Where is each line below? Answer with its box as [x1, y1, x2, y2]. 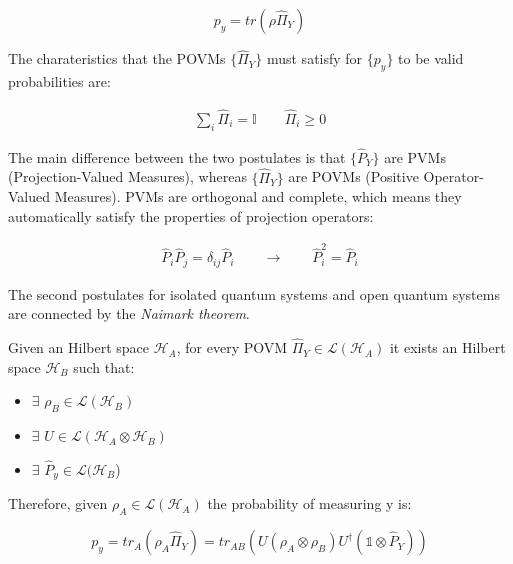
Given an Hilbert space [8, 337, 149, 358]
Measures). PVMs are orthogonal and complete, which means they [54, 186, 462, 207]
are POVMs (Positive [288, 166, 419, 187]
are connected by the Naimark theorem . [8, 303, 250, 324]
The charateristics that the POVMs [8, 48, 226, 69]
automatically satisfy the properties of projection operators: [8, 205, 374, 226]
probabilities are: [8, 71, 111, 92]
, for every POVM [176, 337, 288, 358]
